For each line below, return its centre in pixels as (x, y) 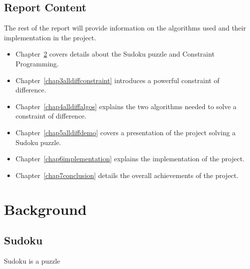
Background (46, 209)
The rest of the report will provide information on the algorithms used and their (125, 28)
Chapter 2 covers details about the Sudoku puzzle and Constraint (115, 54)
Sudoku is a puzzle (32, 260)
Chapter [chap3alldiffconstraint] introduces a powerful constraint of (117, 80)
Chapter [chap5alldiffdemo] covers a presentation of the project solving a (125, 132)
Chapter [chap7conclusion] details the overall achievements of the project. (127, 175)
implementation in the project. (50, 37)
